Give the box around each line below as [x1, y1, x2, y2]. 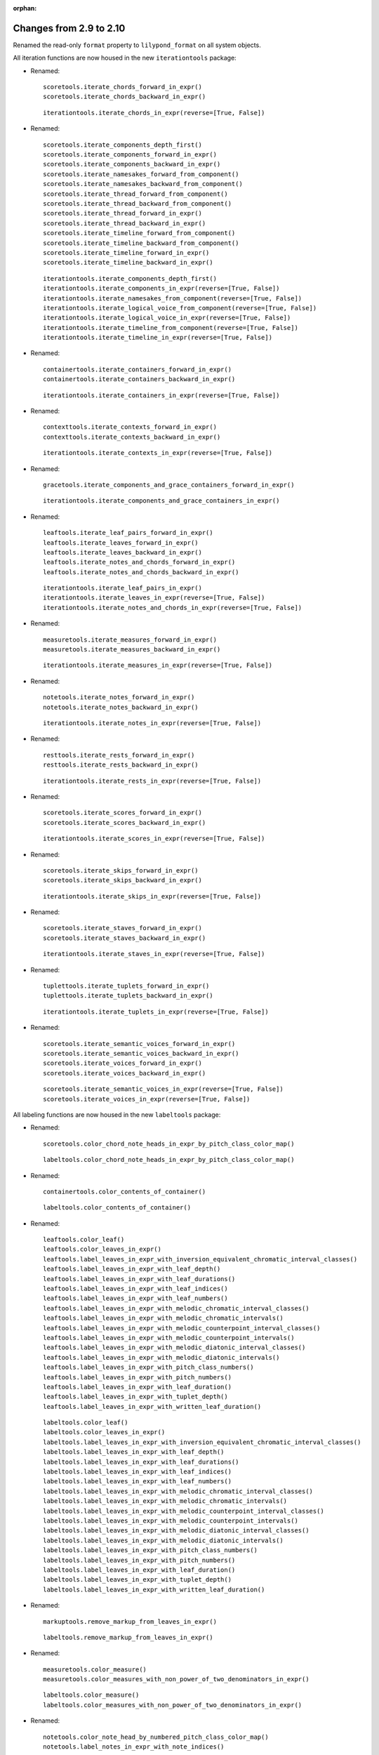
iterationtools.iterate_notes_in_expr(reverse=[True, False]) [43, 720, 262, 727]
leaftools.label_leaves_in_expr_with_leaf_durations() [43, 1275, 236, 1283]
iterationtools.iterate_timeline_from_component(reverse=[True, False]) [43, 324, 298, 331]
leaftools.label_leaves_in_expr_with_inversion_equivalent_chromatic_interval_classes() [43, 1255, 358, 1263]
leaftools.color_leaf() [43, 1236, 125, 1244]
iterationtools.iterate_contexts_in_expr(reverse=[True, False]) [43, 449, 273, 457]
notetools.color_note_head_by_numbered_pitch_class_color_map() [43, 1733, 270, 1741]
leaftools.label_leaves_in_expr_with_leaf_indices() [43, 1285, 228, 1293]
